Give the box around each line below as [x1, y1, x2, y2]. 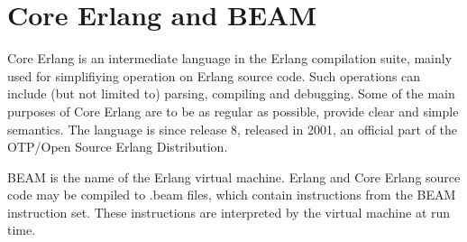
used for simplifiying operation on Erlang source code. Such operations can [7, 66, 421, 85]
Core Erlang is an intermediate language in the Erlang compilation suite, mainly [7, 49, 453, 68]
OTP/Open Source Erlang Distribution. [7, 137, 228, 156]
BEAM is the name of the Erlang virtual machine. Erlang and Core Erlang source [7, 167, 461, 186]
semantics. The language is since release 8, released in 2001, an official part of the [7, 119, 458, 138]
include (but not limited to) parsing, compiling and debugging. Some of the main [7, 84, 455, 103]
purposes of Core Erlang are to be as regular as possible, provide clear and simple [7, 101, 459, 120]
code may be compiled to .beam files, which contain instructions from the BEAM [7, 185, 456, 204]
